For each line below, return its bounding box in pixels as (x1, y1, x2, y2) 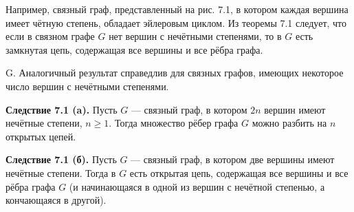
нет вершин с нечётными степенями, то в (109, 29, 282, 43)
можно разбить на (252, 116, 327, 130)
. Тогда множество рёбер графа (109, 116, 239, 130)
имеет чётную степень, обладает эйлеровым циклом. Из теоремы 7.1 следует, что (5, 15, 347, 30)
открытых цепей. (5, 129, 76, 143)
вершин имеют (264, 102, 326, 116)
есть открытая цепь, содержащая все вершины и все (129, 165, 349, 180)
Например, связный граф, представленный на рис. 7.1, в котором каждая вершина (5, 2, 349, 16)
